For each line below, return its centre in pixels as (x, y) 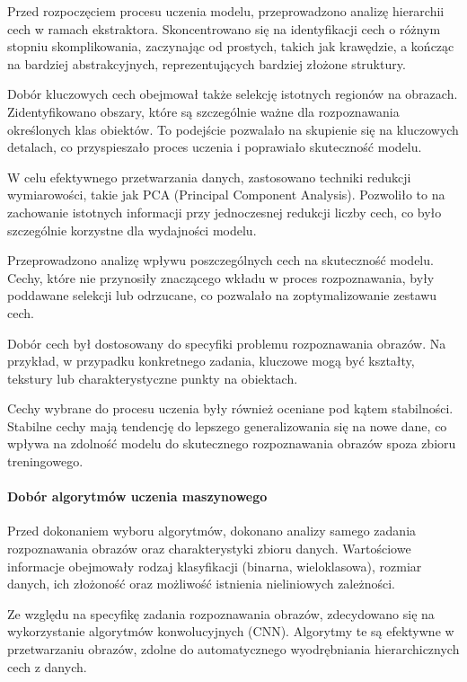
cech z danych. (47, 666)
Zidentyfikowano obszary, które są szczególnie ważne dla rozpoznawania (203, 111)
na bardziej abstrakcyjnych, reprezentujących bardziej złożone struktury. (207, 63)
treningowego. (45, 461)
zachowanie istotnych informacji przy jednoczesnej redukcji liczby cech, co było (225, 212)
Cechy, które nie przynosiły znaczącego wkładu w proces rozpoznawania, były (221, 277)
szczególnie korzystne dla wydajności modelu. (132, 230)
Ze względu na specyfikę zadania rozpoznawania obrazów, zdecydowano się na (221, 613)
